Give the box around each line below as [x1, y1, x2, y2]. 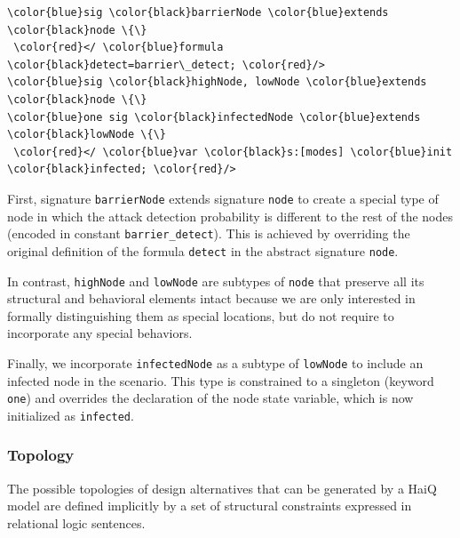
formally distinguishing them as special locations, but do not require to [7, 306, 394, 325]
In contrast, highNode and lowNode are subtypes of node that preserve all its [7, 271, 424, 290]
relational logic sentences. [7, 513, 146, 532]
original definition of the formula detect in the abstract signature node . [7, 241, 399, 260]
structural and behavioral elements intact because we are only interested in [7, 289, 416, 308]
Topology [7, 444, 75, 466]
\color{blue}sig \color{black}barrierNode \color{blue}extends [7, 6, 389, 19]
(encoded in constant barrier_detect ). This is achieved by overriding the [7, 224, 410, 243]
